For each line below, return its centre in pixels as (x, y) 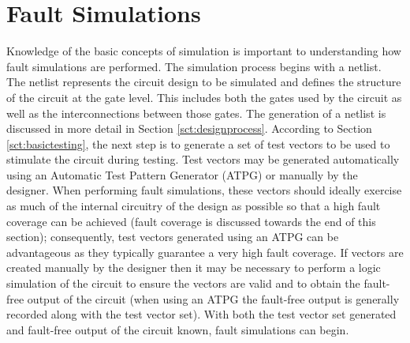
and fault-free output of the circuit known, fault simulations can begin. (178, 329)
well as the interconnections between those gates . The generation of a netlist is (196, 113)
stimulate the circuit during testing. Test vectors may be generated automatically (203, 159)
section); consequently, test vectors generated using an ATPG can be (173, 237)
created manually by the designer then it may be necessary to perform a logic (194, 268)
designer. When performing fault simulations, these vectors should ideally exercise (204, 190)
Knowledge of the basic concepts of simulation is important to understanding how (204, 51)
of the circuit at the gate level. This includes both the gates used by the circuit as (204, 97)
